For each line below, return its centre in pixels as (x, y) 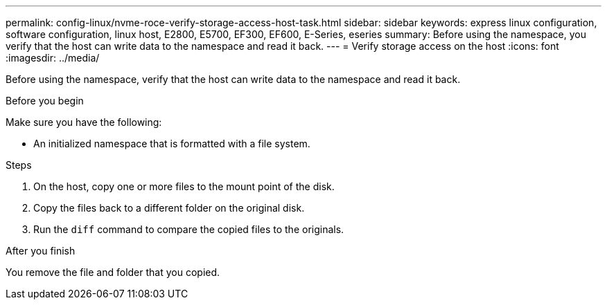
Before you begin (45, 101)
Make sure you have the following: (84, 122)
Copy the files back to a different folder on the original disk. (169, 208)
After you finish (41, 251)
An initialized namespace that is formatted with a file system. (172, 144)
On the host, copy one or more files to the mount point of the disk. (184, 186)
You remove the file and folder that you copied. (113, 272)
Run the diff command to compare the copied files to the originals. (189, 229)
